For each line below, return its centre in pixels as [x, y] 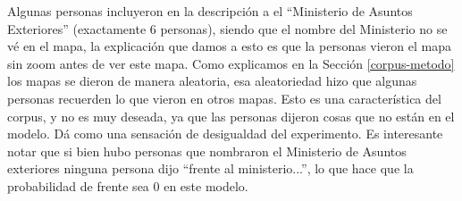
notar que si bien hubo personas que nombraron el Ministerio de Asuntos [207, 151]
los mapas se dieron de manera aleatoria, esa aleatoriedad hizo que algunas [212, 81]
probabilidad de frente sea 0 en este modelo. [128, 185]
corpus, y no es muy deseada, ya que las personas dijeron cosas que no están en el [231, 116]
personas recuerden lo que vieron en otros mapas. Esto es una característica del [224, 98]
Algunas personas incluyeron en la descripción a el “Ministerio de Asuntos [210, 11]
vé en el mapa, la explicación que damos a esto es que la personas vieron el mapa [229, 46]
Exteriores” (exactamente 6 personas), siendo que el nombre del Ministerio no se [227, 28]
